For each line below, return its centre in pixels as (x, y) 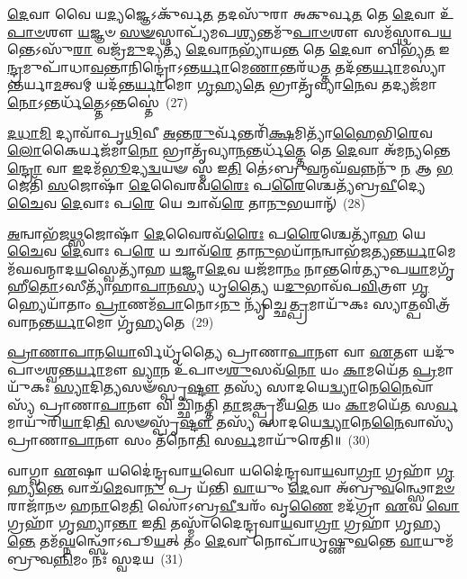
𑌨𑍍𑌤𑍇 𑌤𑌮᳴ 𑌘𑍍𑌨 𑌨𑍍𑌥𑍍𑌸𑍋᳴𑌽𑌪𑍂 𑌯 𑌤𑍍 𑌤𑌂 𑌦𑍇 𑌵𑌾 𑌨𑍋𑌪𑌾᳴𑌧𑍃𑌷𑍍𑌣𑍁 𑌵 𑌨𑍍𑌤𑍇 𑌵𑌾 (215, 541)
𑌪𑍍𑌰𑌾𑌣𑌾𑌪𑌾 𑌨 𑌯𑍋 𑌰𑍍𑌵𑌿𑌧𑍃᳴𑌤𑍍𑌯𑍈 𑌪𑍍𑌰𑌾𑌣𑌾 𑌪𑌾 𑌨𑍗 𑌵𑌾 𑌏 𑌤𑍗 (213, 352)
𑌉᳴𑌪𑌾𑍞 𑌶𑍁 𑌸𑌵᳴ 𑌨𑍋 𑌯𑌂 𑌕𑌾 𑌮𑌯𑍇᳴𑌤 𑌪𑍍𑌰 (305, 369)
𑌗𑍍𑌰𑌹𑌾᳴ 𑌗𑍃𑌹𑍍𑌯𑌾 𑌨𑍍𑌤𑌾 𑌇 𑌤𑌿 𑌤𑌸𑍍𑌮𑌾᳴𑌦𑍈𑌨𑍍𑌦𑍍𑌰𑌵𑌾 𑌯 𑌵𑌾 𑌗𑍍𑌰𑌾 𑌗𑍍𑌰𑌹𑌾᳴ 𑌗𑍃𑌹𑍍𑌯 (224, 523)
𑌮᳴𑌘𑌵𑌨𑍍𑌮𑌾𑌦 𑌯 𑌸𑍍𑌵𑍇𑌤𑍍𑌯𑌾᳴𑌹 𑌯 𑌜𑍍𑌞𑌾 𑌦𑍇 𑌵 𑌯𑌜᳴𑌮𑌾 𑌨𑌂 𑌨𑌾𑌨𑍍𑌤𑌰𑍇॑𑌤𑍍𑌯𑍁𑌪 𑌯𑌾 (218, 268)
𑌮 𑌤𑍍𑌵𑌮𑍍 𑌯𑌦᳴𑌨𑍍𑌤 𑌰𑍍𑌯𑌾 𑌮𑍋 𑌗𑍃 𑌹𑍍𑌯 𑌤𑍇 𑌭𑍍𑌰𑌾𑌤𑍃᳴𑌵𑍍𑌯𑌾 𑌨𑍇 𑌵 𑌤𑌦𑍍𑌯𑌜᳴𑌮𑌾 (245, 84)
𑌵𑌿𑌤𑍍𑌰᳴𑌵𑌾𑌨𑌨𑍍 (435, 303)
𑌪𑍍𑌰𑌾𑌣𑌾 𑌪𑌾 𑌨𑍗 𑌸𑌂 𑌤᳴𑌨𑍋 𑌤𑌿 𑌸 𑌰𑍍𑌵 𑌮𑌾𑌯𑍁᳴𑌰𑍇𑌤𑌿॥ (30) (189, 440)
